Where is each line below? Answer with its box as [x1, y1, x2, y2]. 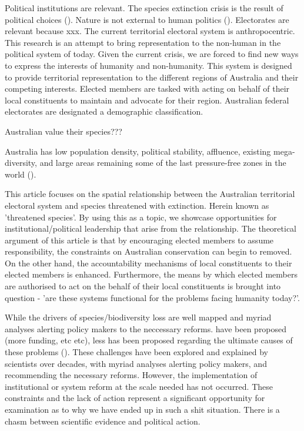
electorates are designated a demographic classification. [5, 105, 203, 118]
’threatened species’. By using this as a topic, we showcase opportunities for [5, 211, 277, 223]
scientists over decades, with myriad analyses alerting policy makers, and [5, 357, 267, 369]
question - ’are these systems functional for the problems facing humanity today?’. [5, 291, 300, 303]
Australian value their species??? [5, 125, 122, 137]
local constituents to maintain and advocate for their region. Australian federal [5, 93, 289, 106]
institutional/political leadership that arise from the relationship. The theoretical [5, 222, 297, 235]
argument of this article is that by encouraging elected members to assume [5, 233, 274, 246]
